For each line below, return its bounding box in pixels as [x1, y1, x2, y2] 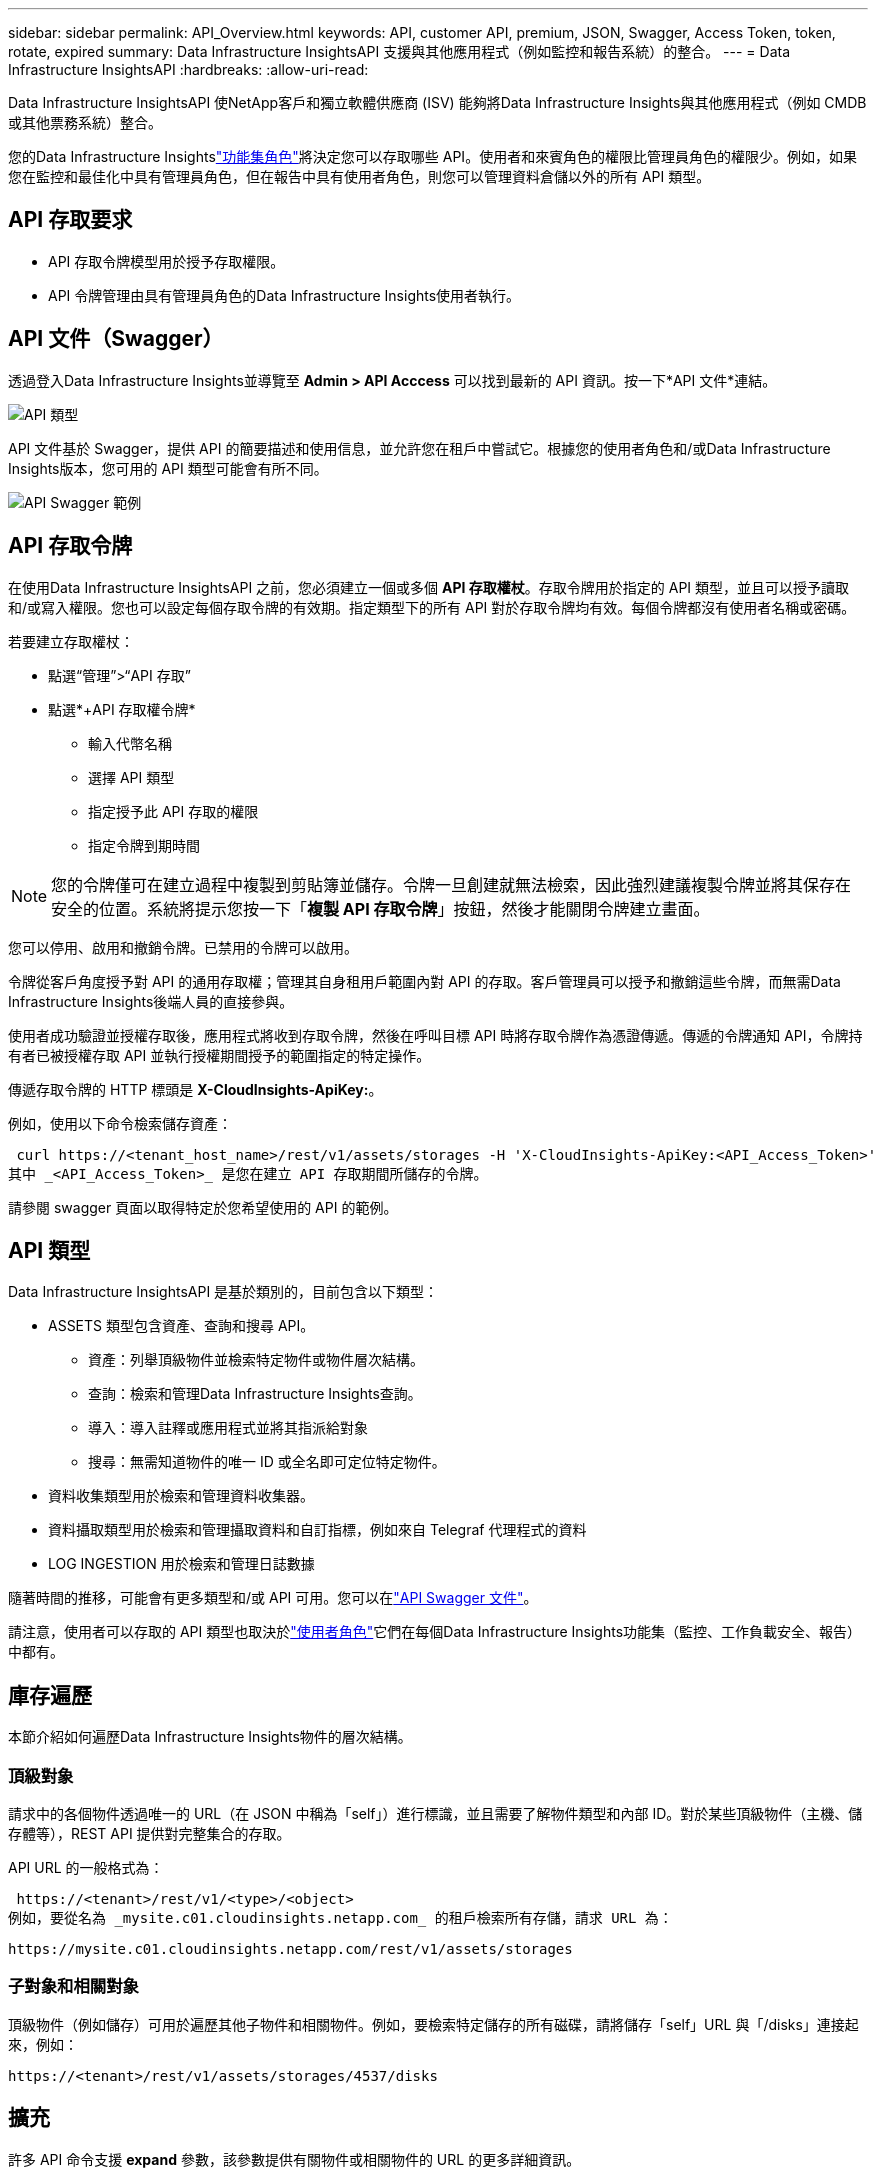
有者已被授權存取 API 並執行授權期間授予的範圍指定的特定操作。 [8, 1046, 431, 1064]
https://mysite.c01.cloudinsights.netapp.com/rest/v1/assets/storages [8, 1940, 573, 1957]
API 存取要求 [8, 207, 133, 233]
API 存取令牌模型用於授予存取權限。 [48, 252, 285, 270]
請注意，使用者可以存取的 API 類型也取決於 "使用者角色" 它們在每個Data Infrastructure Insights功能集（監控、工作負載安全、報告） [8, 1623, 862, 1641]
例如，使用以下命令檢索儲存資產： [8, 1114, 232, 1132]
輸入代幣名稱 [88, 734, 172, 752]
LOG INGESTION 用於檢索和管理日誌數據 [48, 1555, 315, 1573]
